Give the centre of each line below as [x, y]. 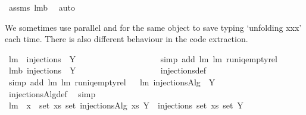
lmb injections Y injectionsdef [107, 70]
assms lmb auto [42, 7]
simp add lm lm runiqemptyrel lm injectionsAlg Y [112, 82]
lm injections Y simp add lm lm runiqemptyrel [143, 58]
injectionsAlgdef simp [52, 93]
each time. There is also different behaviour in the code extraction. [127, 39]
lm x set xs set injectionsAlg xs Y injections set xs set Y [126, 105]
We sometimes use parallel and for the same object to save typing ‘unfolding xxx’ [153, 27]
